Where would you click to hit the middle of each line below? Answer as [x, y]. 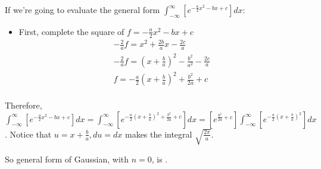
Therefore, [24, 105]
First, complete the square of [71, 31]
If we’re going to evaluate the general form [82, 9]
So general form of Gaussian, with [67, 159]
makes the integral [158, 134]
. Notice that [28, 134]
